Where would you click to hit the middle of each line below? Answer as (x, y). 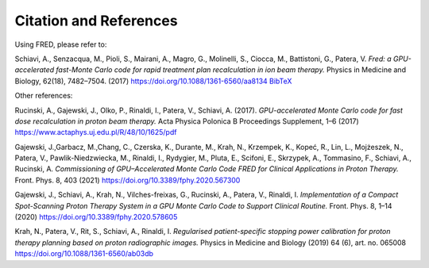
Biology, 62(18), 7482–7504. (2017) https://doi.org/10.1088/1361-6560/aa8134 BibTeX (153, 81)
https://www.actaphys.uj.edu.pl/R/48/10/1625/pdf (96, 132)
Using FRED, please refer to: (61, 44)
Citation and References (96, 21)
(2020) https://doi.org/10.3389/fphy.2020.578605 (96, 217)
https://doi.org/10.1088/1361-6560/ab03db (84, 254)
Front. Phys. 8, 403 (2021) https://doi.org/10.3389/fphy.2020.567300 (128, 180)
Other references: (44, 96)
